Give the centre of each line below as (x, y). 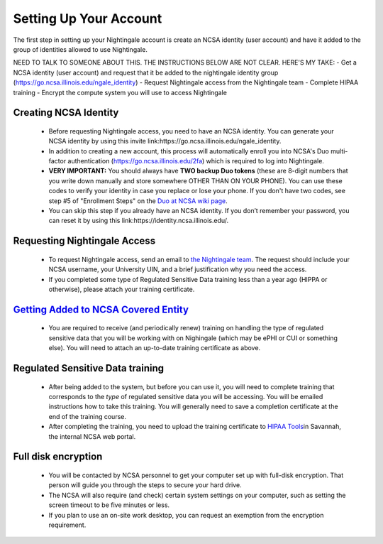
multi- (339, 151)
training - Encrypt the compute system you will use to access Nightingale (120, 92)
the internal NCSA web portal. (92, 436)
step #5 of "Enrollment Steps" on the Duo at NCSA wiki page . (138, 201)
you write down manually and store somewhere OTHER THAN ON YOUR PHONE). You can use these (196, 180)
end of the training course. (88, 416)
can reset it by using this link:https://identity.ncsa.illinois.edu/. (139, 221)
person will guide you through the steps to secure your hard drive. (145, 485)
